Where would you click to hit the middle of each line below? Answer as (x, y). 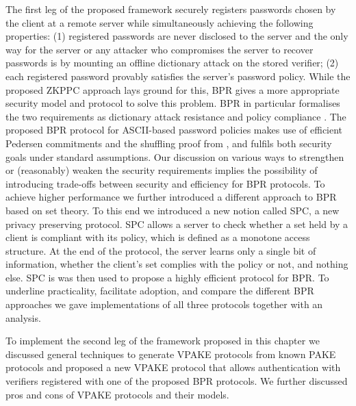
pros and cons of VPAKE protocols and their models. (117, 394)
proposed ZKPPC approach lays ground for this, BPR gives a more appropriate (173, 89)
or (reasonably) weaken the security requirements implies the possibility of (162, 170)
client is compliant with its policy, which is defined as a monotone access (158, 237)
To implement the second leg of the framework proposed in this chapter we (163, 341)
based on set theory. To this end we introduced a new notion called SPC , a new (173, 210)
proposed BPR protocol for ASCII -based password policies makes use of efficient (174, 130)
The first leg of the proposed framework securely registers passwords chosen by (171, 9)
